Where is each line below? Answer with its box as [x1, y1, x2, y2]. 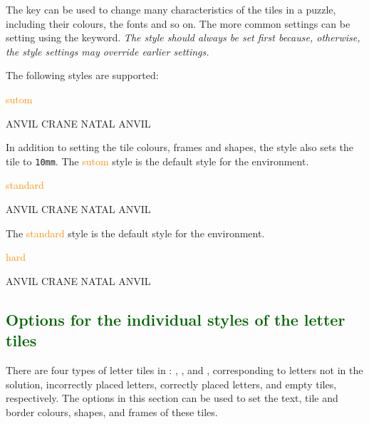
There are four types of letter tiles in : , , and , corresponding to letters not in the [6, 362, 363, 377]
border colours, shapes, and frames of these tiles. [6, 404, 218, 419]
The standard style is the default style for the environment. [6, 225, 265, 240]
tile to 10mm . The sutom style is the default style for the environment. [6, 153, 309, 168]
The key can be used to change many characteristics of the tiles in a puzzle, [6, 2, 336, 16]
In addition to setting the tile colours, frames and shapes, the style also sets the [6, 140, 354, 155]
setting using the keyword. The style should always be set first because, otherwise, [6, 30, 360, 45]
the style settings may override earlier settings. [6, 43, 209, 58]
